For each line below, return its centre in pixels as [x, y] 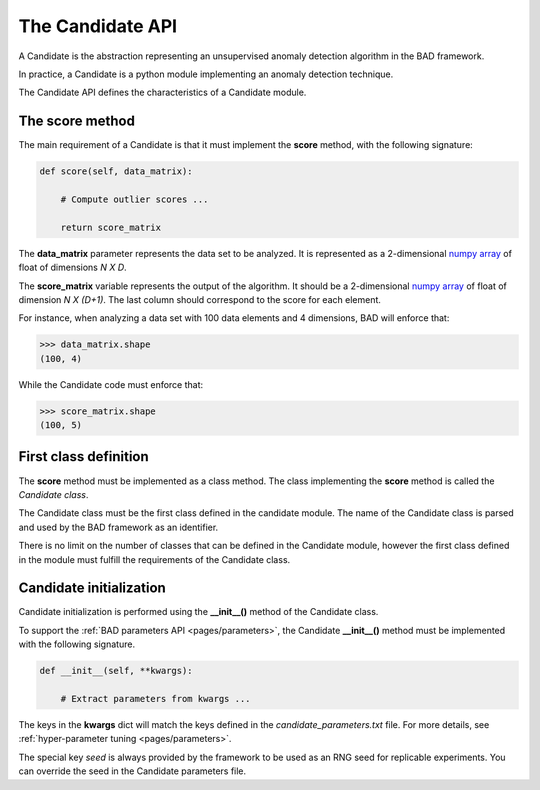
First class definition [83, 456]
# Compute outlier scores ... [134, 199]
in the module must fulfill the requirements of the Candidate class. [154, 559]
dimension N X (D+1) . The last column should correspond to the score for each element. [200, 299]
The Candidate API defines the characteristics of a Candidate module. [162, 92]
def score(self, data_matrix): [116, 171]
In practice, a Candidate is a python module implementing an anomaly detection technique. [206, 74]
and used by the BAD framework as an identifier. [118, 527]
